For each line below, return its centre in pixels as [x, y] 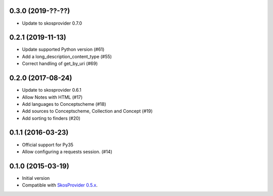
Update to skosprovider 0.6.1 [52, 90]
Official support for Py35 [48, 145]
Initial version [36, 178]
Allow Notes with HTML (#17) [52, 97]
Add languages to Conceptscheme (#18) [64, 104]
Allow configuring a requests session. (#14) [67, 152]
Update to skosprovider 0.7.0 [52, 23]
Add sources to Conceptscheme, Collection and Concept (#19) [87, 111]
